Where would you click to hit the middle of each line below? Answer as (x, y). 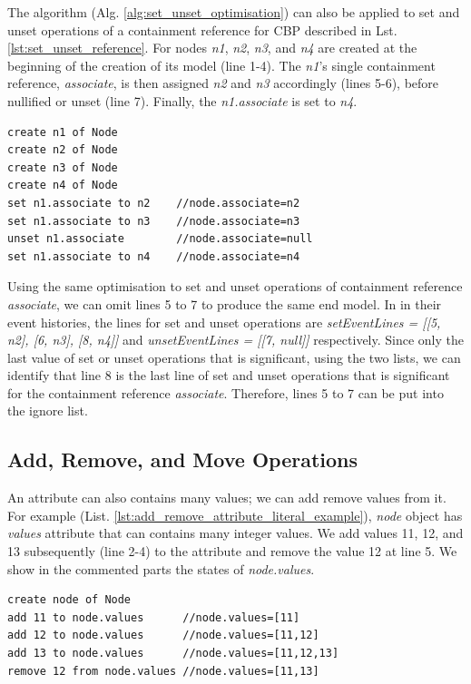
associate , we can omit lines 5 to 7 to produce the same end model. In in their (225, 303)
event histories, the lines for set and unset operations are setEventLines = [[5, (224, 322)
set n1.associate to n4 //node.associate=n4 (154, 256)
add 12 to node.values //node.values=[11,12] (163, 635)
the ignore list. (48, 410)
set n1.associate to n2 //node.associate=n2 (154, 203)
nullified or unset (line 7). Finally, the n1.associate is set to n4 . (182, 100)
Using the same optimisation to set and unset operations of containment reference (235, 286)
